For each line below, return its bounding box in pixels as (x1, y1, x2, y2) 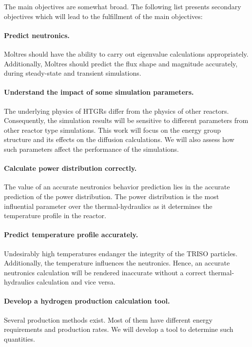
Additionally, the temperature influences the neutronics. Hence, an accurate (4, 258, 230, 268)
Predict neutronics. (4, 30, 70, 40)
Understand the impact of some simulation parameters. (4, 87, 194, 97)
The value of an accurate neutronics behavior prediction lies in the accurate (4, 182, 230, 192)
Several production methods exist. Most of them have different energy (4, 314, 213, 325)
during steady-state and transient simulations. (4, 68, 141, 78)
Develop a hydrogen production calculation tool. (4, 296, 170, 306)
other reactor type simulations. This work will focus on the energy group (4, 124, 221, 135)
